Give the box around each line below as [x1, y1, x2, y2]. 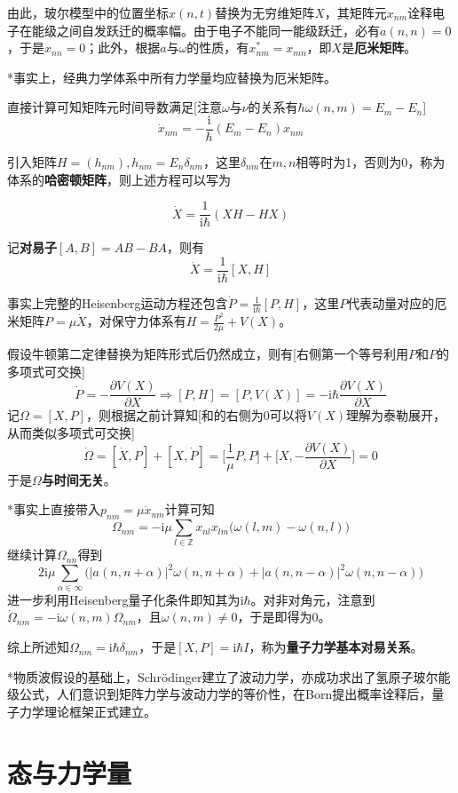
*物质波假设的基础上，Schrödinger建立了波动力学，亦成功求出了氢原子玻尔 [7, 667, 438, 686]
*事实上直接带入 [7, 500, 100, 519]
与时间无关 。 [41, 470, 116, 488]
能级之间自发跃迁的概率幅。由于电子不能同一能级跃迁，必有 [31, 20, 380, 39]
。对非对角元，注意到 [250, 590, 375, 608]
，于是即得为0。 [237, 607, 331, 626]
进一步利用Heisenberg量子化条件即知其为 [7, 590, 241, 608]
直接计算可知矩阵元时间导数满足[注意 [7, 98, 222, 116]
